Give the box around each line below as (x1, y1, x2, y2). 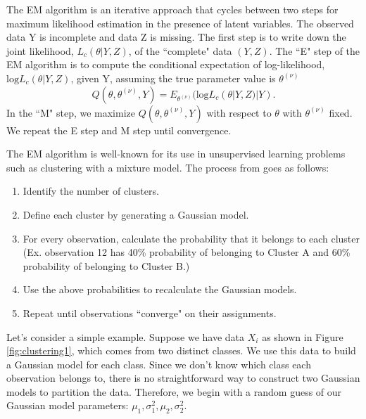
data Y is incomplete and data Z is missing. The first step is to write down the (6, 30, 346, 44)
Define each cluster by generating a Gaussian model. (23, 207, 249, 221)
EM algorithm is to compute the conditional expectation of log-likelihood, (6, 57, 325, 72)
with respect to (206, 105, 272, 120)
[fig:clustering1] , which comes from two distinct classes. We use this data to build (6, 343, 356, 358)
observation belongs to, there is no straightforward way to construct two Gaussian (6, 370, 360, 385)
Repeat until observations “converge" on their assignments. (23, 305, 277, 320)
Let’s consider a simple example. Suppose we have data (6, 329, 245, 344)
